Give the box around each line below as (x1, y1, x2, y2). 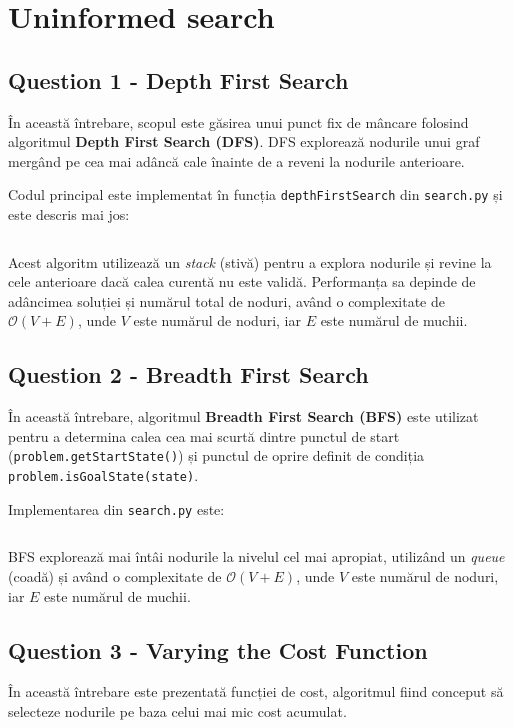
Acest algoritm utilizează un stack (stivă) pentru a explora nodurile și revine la (8, 251, 492, 272)
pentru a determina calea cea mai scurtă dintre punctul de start (8, 425, 400, 446)
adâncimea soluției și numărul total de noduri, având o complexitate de (8, 290, 445, 311)
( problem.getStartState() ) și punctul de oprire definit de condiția (8, 445, 425, 466)
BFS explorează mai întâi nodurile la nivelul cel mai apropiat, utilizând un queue (8, 546, 505, 567)
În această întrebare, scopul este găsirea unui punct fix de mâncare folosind (8, 111, 469, 132)
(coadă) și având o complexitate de (8, 565, 222, 586)
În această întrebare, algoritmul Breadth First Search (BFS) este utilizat (8, 406, 479, 427)
